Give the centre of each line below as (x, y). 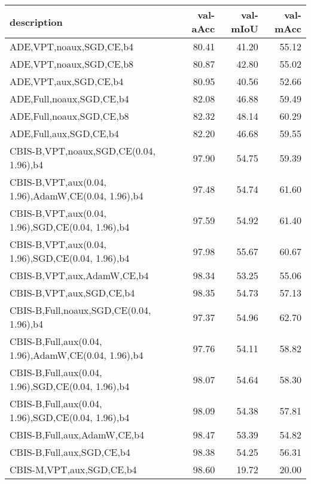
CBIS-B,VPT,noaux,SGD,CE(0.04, (83, 151)
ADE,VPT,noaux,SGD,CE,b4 (72, 46)
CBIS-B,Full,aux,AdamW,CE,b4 (77, 435)
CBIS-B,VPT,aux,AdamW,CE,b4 (79, 275)
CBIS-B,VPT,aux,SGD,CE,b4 (72, 293)
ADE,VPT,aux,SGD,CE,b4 (67, 81)
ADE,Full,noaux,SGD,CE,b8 (69, 116)
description (36, 22)
